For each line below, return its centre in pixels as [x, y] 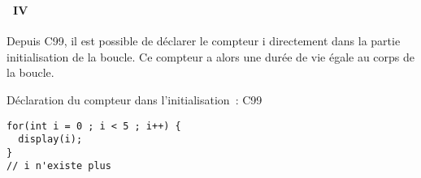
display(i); [50, 140]
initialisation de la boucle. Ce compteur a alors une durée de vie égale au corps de [211, 56]
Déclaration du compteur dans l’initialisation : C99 [135, 99]
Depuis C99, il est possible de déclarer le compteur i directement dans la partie [204, 41]
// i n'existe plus [59, 166]
